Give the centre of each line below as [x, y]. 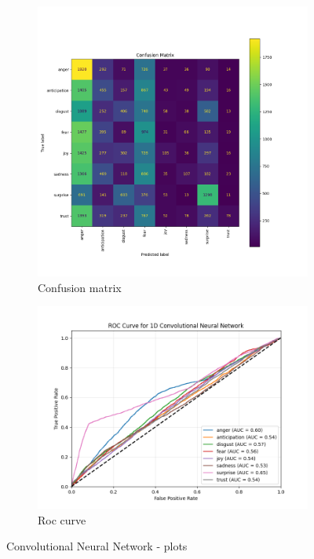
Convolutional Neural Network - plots [97, 546]
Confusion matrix [80, 287]
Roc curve [62, 519]
